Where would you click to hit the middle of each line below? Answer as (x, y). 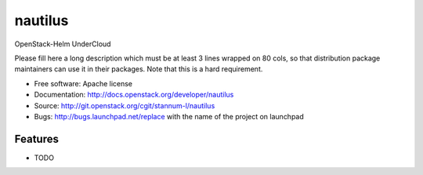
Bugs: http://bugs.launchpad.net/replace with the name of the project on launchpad (169, 116)
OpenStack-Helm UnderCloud (63, 44)
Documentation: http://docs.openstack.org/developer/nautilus (134, 95)
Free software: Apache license (83, 83)
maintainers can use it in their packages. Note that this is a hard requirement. (139, 69)
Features (36, 139)
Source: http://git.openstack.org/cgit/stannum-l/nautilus (125, 105)
